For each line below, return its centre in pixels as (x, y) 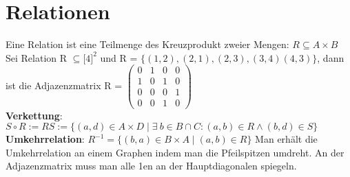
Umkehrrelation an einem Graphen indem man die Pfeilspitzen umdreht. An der (175, 152)
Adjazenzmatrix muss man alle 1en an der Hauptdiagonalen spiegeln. (151, 166)
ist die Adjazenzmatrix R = (64, 85)
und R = (119, 57)
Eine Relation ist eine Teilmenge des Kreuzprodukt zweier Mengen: (147, 44)
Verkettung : (34, 115)
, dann (331, 57)
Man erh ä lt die (286, 139)
